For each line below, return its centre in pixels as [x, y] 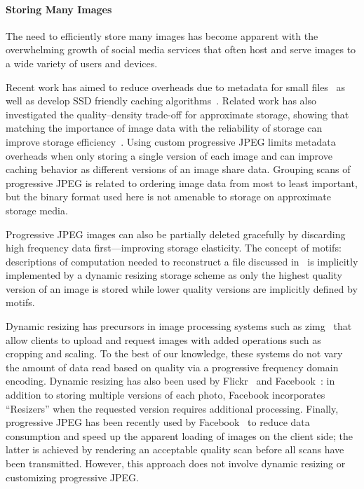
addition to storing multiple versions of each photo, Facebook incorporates [166, 395]
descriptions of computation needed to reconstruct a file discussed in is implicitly [182, 261]
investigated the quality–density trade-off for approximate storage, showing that [177, 114]
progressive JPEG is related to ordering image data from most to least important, [182, 182]
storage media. [37, 210]
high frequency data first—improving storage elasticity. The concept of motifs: [174, 248]
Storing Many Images [59, 9]
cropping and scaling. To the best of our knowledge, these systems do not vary [174, 353]
